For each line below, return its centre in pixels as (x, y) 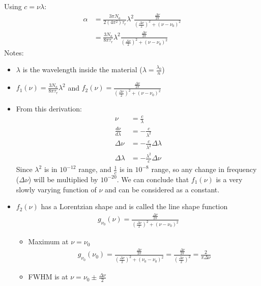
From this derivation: (49, 109)
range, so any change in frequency (204, 169)
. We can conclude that (153, 179)
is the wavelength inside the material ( (82, 69)
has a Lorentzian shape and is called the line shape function (134, 206)
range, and (95, 169)
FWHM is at (48, 277)
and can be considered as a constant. (162, 189)
